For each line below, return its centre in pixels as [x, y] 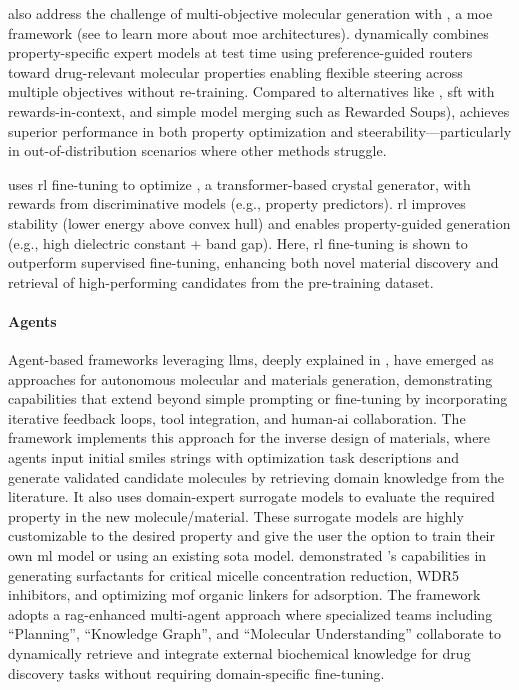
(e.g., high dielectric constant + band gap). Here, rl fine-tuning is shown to [238, 242]
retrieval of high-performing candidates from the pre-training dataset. [221, 281]
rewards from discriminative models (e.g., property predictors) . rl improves [237, 203]
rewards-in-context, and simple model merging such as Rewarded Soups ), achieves [259, 110]
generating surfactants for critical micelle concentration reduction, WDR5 [234, 574]
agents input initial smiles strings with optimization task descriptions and [234, 457]
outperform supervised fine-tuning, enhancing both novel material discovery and [253, 262]
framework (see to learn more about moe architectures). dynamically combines [248, 32]
